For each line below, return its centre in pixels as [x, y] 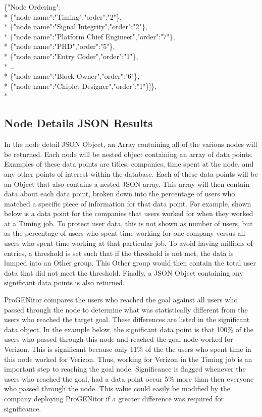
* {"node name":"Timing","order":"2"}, [63, 16]
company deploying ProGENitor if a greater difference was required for [114, 398]
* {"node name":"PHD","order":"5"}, [60, 46]
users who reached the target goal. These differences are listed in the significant [127, 319]
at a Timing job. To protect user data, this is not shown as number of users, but [128, 223]
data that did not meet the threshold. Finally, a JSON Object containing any [124, 272]
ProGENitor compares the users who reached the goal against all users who [121, 300]
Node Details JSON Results [78, 123]
